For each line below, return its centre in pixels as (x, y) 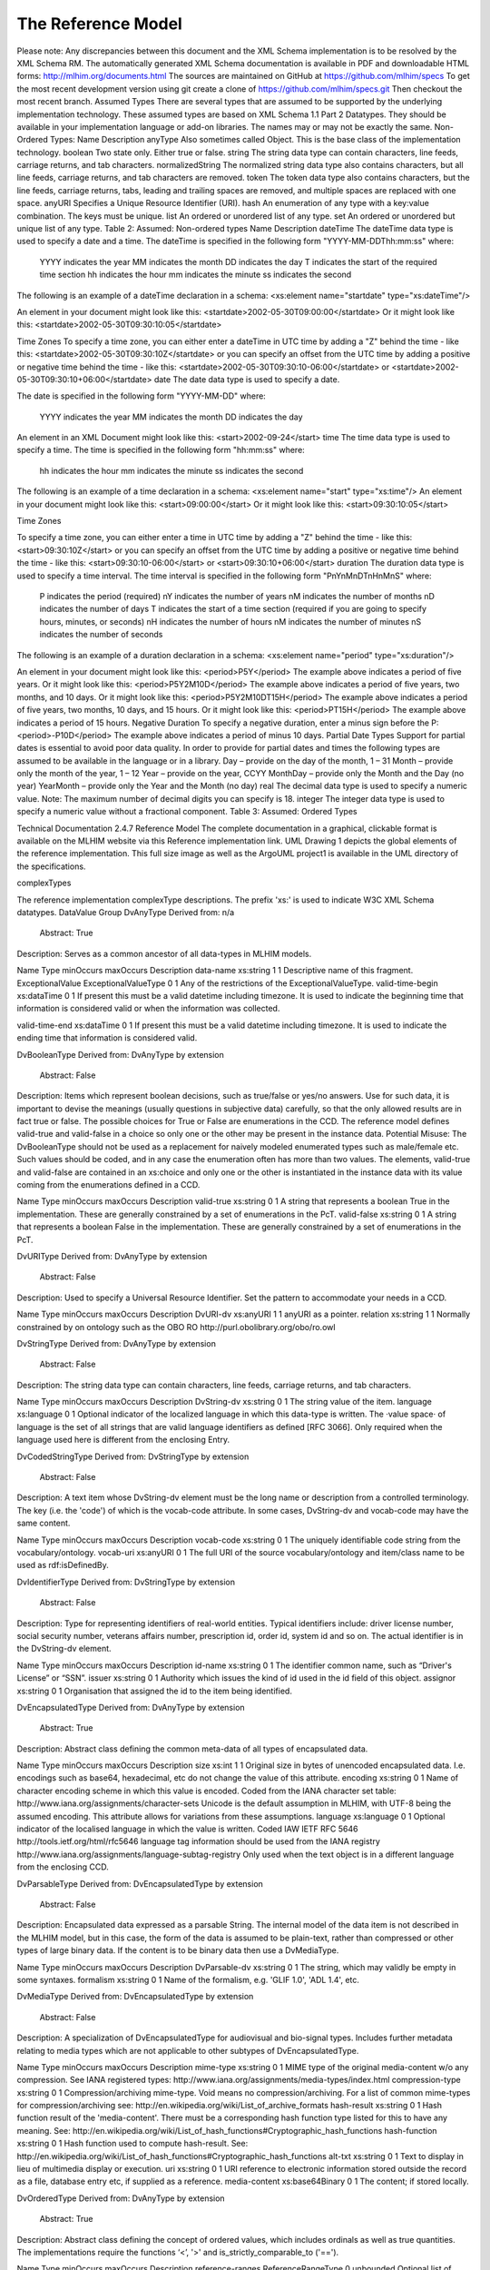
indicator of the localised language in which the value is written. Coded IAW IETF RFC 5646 (187, 1829)
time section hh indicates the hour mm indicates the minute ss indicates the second (196, 275)
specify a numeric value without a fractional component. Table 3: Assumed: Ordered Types (187, 812)
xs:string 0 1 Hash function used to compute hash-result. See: (132, 2144)
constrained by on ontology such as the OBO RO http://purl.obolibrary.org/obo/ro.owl (176, 1327)
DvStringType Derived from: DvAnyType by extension (117, 1343)
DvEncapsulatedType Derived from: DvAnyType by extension (131, 1707)
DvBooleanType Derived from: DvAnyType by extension (120, 1054)
